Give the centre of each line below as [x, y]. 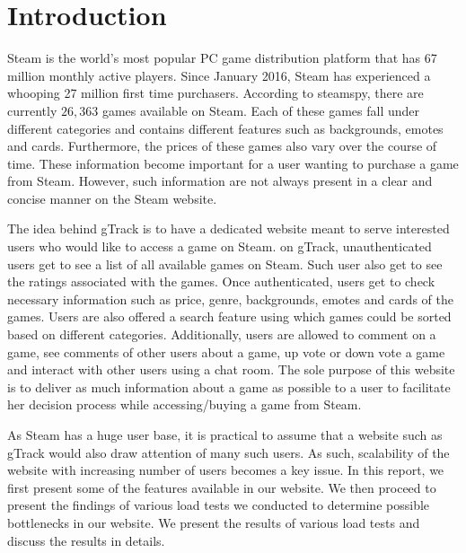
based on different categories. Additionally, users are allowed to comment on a [222, 334]
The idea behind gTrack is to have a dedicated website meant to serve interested [229, 228]
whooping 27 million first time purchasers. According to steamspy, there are [215, 93]
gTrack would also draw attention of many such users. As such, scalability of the [229, 452]
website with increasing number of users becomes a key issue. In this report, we [226, 470]
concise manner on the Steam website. [112, 198]
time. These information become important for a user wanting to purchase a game [233, 163]
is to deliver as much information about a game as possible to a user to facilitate [229, 386]
